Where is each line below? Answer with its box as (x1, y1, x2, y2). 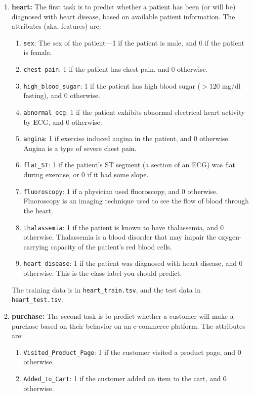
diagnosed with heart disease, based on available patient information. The (11, 11, 235, 21)
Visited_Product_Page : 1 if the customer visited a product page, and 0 (23, 346, 241, 357)
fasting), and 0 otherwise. (23, 90, 100, 100)
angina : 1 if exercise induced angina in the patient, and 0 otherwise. (23, 133, 230, 144)
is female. (23, 47, 52, 57)
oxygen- (218, 232, 242, 242)
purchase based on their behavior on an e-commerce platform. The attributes (11, 320, 245, 331)
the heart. (23, 205, 53, 215)
